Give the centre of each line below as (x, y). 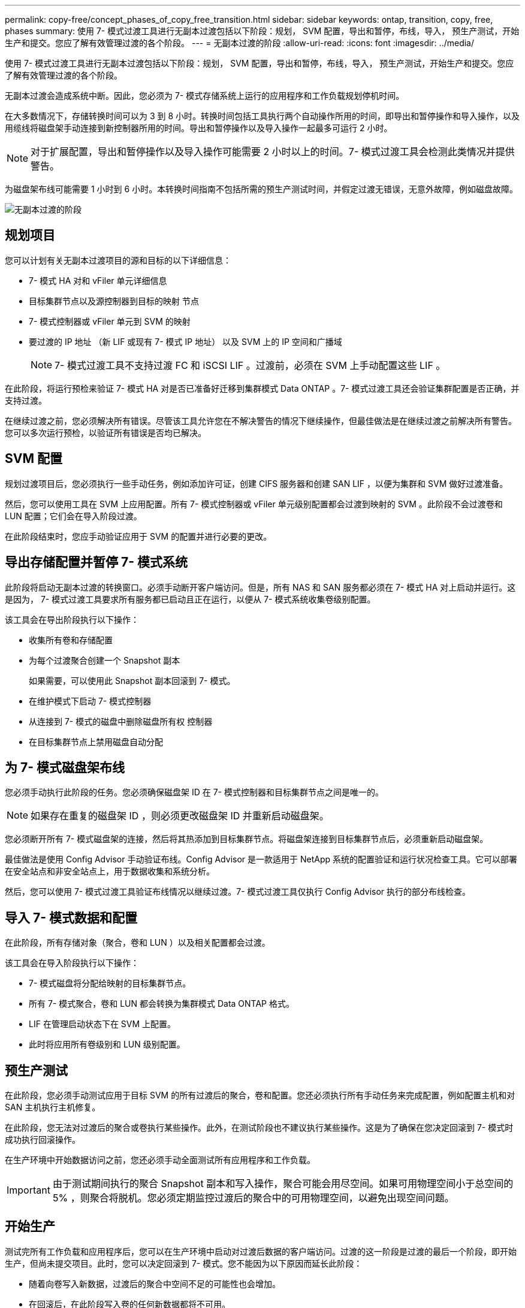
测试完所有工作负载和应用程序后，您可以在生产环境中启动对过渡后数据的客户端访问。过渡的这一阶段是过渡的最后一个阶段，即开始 (261, 1251)
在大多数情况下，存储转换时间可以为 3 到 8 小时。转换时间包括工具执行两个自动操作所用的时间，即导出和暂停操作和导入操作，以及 (262, 116)
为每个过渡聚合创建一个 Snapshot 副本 (105, 660)
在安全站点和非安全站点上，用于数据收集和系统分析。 (110, 871)
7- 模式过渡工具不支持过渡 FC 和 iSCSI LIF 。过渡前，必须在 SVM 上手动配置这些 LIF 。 (250, 365)
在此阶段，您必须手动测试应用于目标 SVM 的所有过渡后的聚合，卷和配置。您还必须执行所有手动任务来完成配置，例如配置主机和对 (260, 1095)
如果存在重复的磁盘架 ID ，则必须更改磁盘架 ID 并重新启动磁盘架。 (180, 816)
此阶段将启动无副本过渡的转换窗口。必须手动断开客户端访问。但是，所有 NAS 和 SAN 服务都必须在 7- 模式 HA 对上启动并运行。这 (260, 587)
